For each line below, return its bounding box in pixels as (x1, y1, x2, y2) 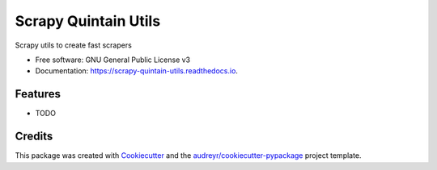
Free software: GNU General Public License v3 (35, 55, 191, 64)
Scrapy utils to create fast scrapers (15, 40, 133, 50)
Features (15, 87, 61, 101)
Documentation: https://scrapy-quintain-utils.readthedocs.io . (35, 66, 239, 76)
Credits (15, 130, 53, 143)
